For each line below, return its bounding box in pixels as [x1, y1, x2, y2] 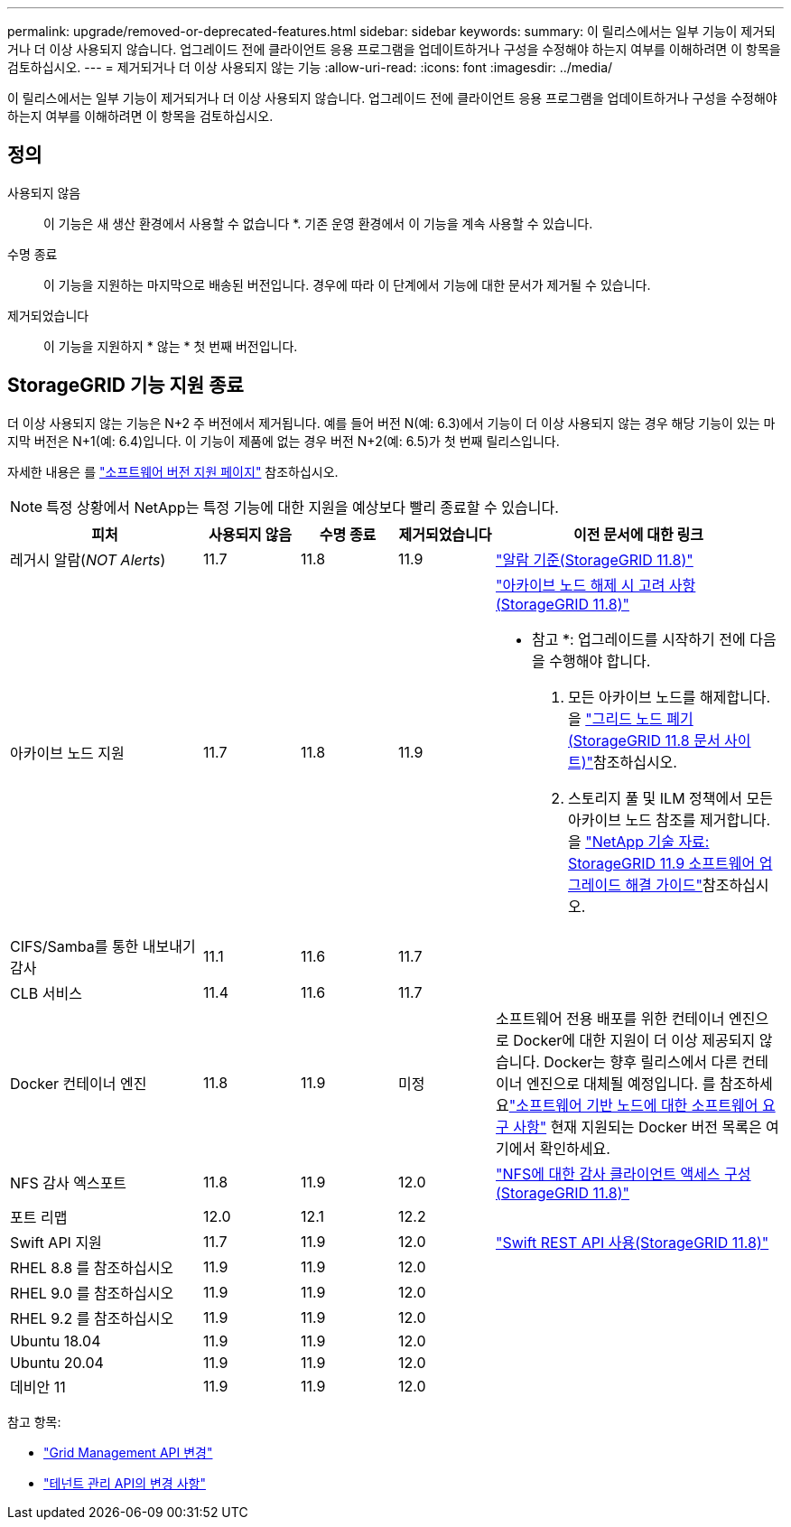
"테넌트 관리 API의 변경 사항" [43, 1475, 206, 1491]
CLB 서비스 [10, 983, 82, 1002]
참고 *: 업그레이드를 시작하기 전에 [532, 629, 746, 648]
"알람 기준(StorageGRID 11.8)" [496, 550, 693, 569]
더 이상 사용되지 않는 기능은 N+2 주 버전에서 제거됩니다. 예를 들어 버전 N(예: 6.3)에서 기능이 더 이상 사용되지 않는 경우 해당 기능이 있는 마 [7, 414, 776, 431]
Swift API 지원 [10, 1233, 102, 1252]
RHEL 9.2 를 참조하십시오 [10, 1308, 174, 1327]
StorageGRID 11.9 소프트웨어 [568, 853, 756, 872]
